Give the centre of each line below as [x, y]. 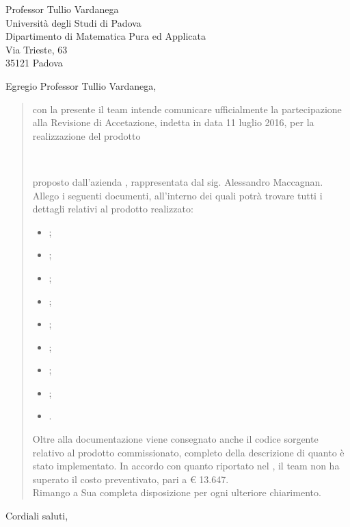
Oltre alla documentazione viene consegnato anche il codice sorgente [175, 439]
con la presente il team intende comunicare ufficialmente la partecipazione [187, 109]
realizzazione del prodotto [86, 135]
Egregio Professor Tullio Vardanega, [81, 85]
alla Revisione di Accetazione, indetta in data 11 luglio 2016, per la [173, 122]
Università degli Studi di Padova [73, 22]
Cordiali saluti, [37, 516]
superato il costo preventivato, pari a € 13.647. [131, 479]
